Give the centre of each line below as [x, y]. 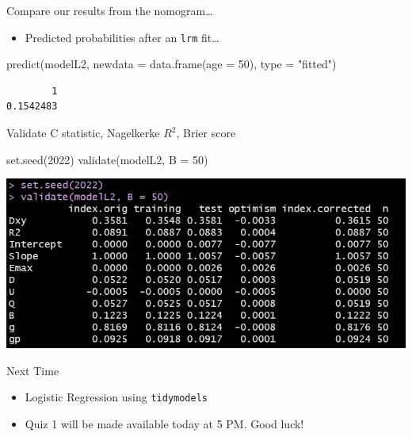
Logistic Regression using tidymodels [116, 397]
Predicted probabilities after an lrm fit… [122, 37]
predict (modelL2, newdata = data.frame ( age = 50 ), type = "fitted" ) [172, 64]
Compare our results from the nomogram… [110, 10]
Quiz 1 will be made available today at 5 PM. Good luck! [164, 423]
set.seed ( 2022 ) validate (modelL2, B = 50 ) [107, 159]
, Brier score [206, 133]
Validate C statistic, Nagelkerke [83, 133]
